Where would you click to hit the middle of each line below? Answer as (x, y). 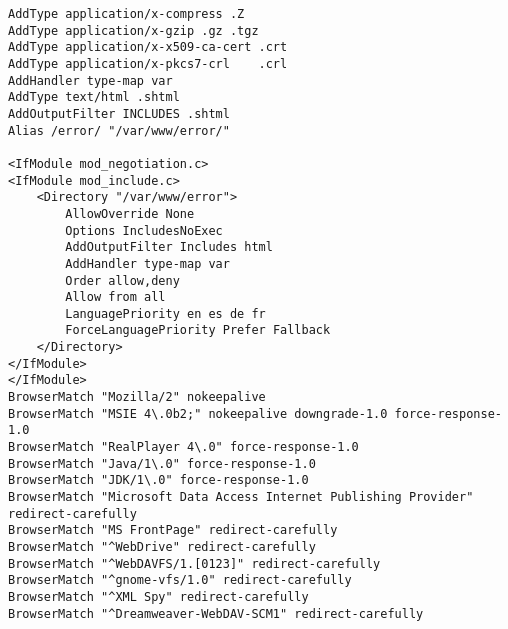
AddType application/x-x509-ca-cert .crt (148, 47)
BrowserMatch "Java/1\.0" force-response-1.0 (162, 463)
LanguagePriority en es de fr (165, 313)
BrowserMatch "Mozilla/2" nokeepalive (137, 397)
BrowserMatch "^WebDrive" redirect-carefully (162, 547)
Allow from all (115, 297)
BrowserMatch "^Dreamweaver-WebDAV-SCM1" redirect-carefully (216, 613)
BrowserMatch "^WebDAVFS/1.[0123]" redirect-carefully (194, 563)
